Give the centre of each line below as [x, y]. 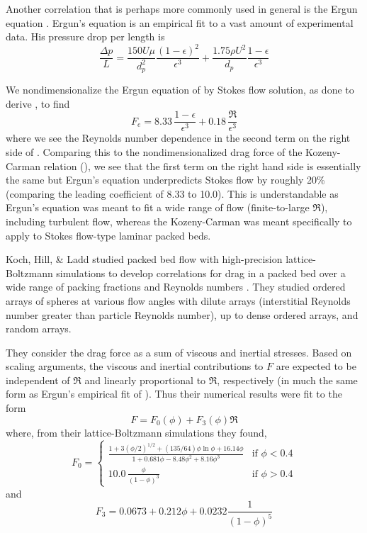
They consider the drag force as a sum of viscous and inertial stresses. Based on [179, 352]
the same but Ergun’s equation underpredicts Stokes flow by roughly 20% [165, 180]
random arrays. [39, 329]
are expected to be [316, 366]
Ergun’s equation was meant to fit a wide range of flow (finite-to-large [158, 207]
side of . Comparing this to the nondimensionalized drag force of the [154, 151]
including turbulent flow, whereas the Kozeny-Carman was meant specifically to [179, 221]
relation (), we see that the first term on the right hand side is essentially [202, 165]
